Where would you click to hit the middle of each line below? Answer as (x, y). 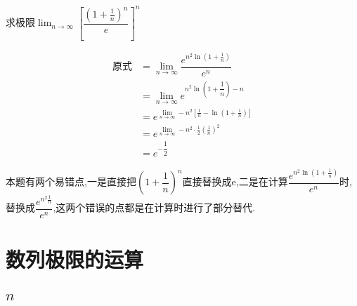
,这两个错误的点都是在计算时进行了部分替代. (154, 207)
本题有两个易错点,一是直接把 (71, 181)
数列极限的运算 (75, 259)
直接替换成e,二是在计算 (235, 181)
